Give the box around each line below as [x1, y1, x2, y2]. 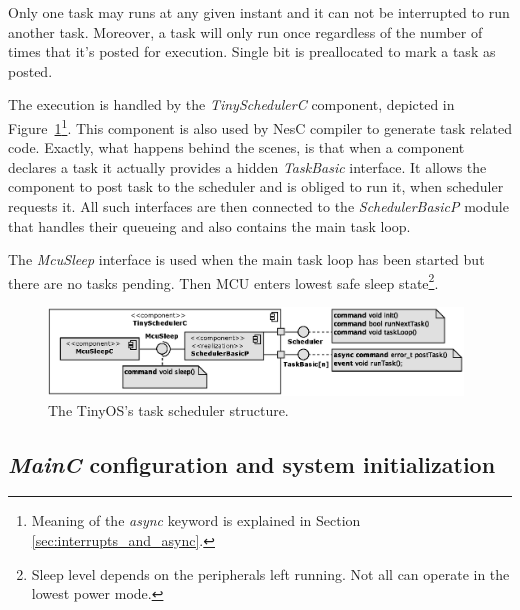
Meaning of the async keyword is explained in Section [31, 510, 361, 531]
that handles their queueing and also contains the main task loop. [8, 215, 411, 236]
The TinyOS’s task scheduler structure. [48, 399, 289, 420]
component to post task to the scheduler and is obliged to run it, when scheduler [8, 176, 504, 197]
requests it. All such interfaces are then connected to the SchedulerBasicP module [8, 196, 509, 216]
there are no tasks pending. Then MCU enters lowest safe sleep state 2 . [8, 269, 439, 293]
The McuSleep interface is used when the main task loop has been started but [8, 249, 485, 270]
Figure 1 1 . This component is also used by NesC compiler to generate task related [8, 114, 512, 138]
